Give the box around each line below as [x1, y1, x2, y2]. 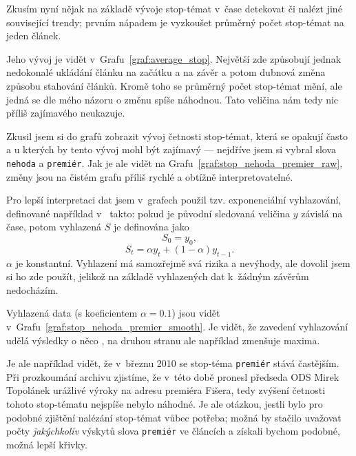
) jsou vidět [171, 306, 220, 320]
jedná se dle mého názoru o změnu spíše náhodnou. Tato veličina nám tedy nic [6, 92, 339, 106]
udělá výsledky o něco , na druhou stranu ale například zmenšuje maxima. [6, 333, 320, 347]
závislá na [301, 206, 343, 220]
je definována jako [114, 219, 189, 234]
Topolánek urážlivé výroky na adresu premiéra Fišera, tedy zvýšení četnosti [6, 383, 326, 397]
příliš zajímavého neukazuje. [6, 106, 125, 120]
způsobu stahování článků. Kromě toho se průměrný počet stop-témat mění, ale [6, 78, 342, 92]
